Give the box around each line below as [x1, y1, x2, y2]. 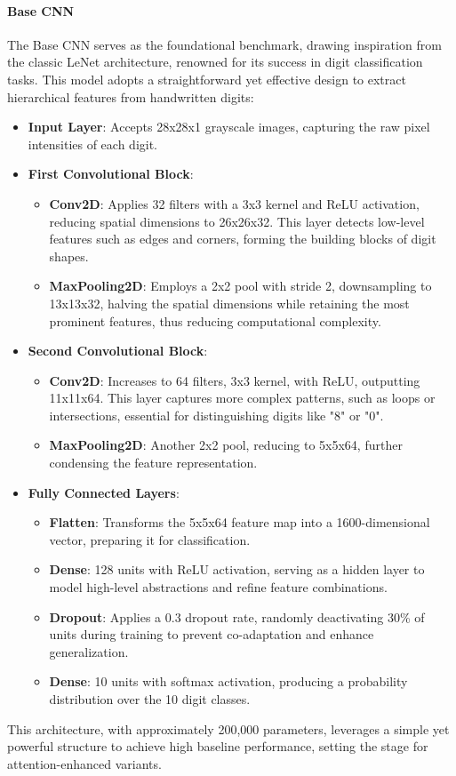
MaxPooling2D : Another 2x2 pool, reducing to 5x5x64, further [49, 436, 403, 454]
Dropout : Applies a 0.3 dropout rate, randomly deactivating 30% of [49, 607, 425, 626]
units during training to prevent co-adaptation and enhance [49, 625, 374, 644]
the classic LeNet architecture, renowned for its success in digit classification [7, 52, 423, 71]
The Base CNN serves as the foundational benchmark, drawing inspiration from [7, 35, 442, 53]
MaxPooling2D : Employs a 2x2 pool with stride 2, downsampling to [49, 276, 432, 295]
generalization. [49, 642, 129, 660]
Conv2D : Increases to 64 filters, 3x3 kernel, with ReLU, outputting [49, 371, 420, 389]
